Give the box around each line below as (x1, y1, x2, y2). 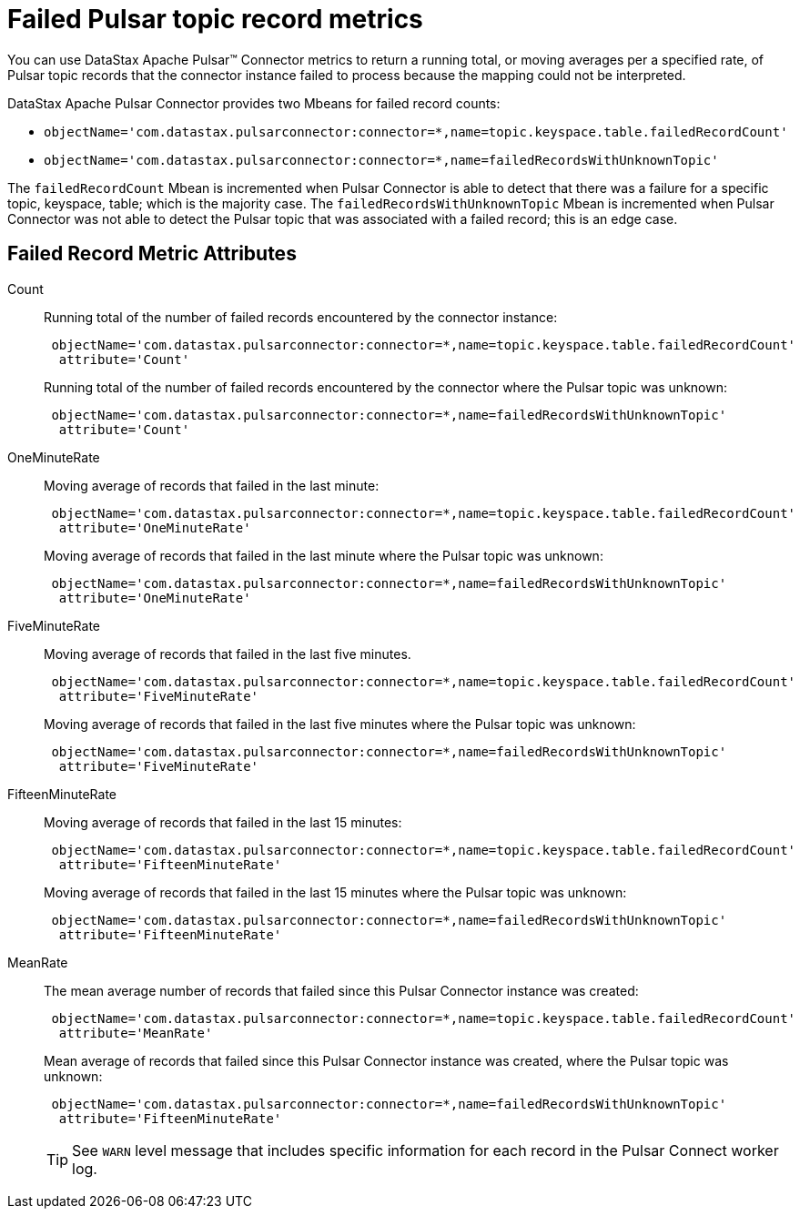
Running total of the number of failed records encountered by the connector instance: (44, 309, 558, 325)
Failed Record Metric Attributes (7, 242, 297, 266)
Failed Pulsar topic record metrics (7, 4, 423, 35)
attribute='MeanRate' (58, 1025, 213, 1040)
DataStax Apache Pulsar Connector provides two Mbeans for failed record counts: (7, 95, 501, 111)
